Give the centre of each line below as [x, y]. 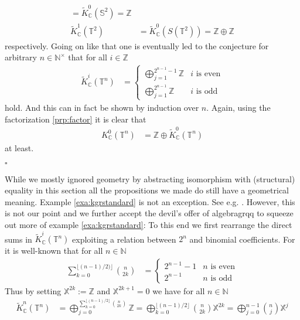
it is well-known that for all [54, 251]
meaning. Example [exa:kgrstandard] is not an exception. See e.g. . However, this [150, 201]
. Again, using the [238, 107]
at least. [19, 147]
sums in [18, 239]
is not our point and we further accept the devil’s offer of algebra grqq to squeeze [149, 213]
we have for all [179, 290]
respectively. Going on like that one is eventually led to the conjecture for [137, 45]
